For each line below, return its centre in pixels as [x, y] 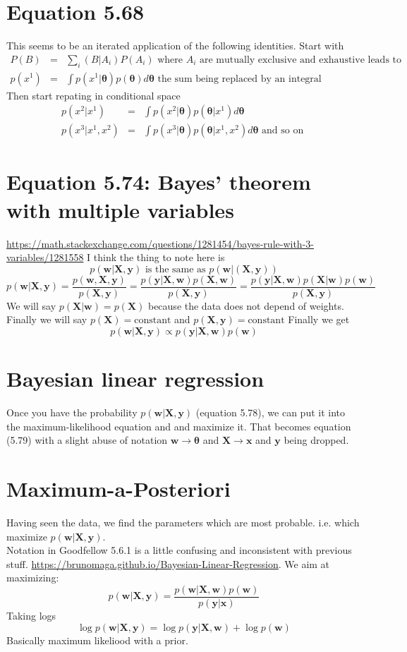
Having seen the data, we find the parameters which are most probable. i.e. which [183, 523]
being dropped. [316, 440]
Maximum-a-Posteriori [119, 489]
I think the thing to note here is [156, 257]
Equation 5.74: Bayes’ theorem [159, 182]
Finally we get [319, 319]
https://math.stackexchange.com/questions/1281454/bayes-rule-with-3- [160, 243]
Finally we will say [47, 319]
